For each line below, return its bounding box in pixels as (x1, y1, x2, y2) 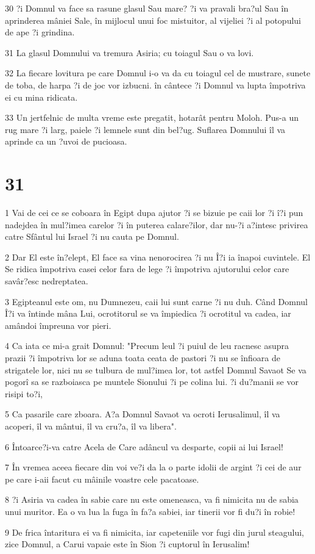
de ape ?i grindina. (5, 26, 75, 38)
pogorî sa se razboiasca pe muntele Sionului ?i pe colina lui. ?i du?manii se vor (5, 375, 299, 388)
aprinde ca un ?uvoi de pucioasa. (5, 135, 127, 148)
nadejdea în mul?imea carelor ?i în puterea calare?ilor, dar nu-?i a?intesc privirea (5, 218, 308, 231)
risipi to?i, (5, 387, 43, 400)
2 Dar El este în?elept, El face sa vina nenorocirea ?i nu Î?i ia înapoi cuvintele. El (5, 250, 311, 263)
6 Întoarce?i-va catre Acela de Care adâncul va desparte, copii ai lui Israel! (5, 440, 283, 453)
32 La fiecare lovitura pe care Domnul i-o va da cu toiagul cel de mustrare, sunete (5, 67, 311, 79)
